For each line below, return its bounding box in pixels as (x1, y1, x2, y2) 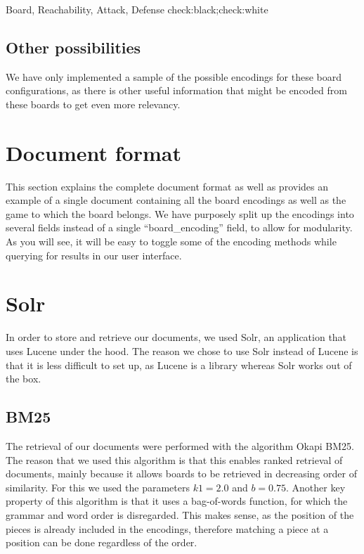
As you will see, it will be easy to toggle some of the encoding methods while (6, 234, 337, 249)
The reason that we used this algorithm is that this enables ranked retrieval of (6, 452, 343, 467)
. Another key (286, 479, 346, 494)
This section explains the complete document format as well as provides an (6, 179, 328, 193)
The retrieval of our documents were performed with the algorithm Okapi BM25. (6, 438, 354, 453)
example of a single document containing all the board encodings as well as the (6, 193, 346, 207)
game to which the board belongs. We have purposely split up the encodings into (6, 206, 354, 221)
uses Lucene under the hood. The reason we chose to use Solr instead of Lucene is (6, 343, 358, 358)
